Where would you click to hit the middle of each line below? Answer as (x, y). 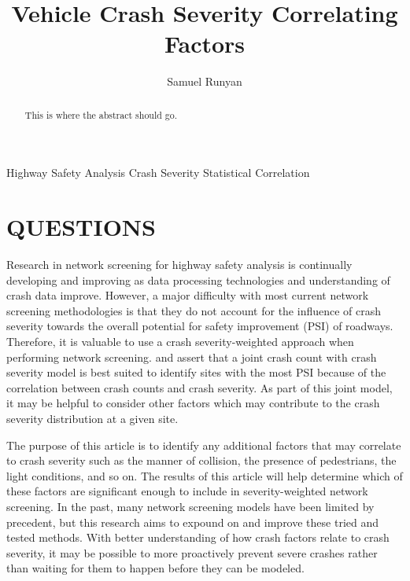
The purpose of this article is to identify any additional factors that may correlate (204, 445)
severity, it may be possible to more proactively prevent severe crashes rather (192, 552)
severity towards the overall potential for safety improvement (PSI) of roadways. (200, 326)
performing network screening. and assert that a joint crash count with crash (192, 357)
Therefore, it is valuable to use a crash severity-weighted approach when (180, 342)
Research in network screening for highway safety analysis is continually (179, 265)
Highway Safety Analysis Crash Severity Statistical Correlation (158, 173)
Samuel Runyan (205, 81)
